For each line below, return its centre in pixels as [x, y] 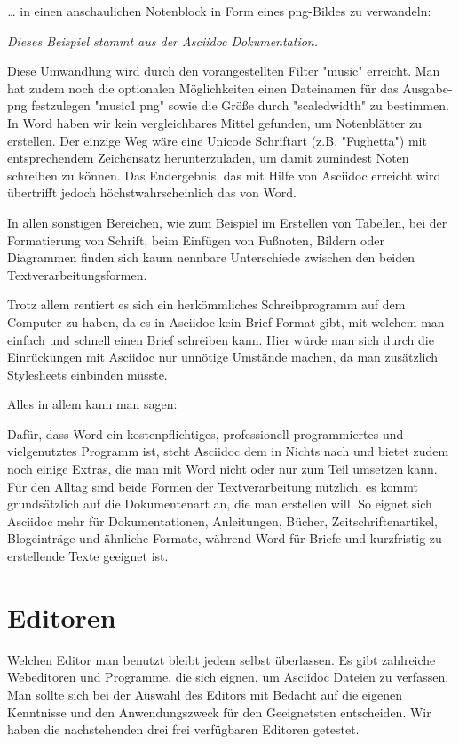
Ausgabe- [427, 88]
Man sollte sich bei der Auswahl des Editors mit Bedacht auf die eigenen [205, 694]
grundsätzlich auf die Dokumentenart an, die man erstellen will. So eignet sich [220, 504]
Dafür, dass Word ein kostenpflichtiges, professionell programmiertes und [206, 433]
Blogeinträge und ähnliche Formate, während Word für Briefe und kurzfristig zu [225, 538]
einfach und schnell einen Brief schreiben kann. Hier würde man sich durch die [221, 339]
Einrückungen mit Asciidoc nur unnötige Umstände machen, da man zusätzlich [223, 357]
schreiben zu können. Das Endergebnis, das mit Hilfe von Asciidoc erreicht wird [224, 175]
